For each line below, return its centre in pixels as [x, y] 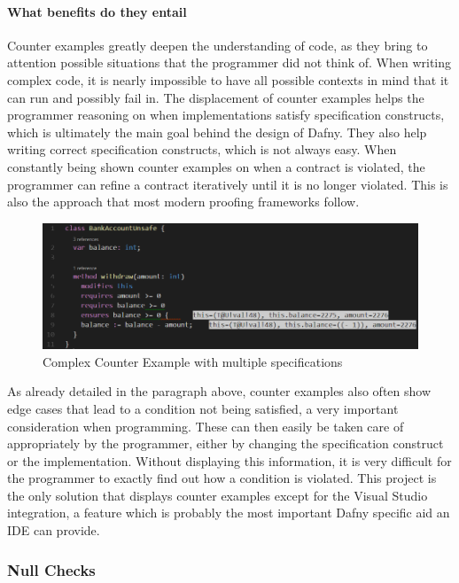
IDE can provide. [54, 530]
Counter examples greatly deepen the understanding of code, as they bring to [218, 45]
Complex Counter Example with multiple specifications [193, 361]
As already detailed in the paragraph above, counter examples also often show [219, 391]
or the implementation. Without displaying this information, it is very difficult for [229, 460]
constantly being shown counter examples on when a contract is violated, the [216, 166]
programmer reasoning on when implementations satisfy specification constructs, [226, 115]
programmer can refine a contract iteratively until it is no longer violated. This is [228, 184]
